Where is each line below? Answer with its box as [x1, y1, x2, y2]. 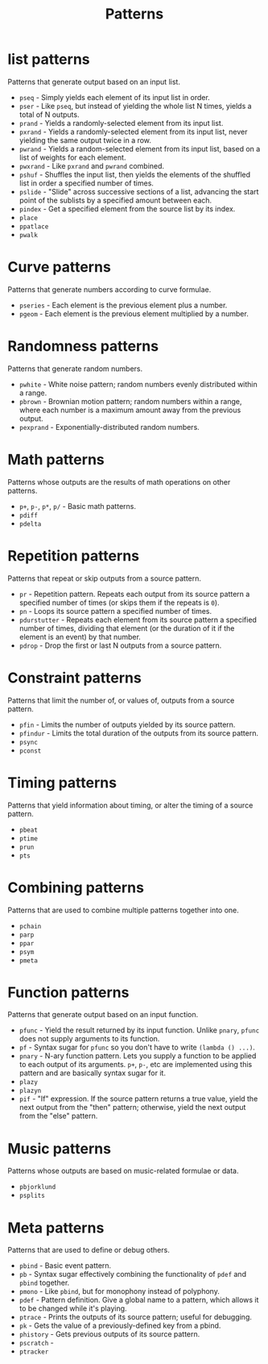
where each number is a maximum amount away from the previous [19, 405, 241, 415]
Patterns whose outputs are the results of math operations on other [7, 477, 231, 486]
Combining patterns [7, 878, 144, 896]
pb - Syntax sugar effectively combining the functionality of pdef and [19, 1270, 247, 1279]
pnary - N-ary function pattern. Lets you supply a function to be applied [19, 1051, 257, 1061]
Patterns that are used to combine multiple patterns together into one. [7, 905, 239, 915]
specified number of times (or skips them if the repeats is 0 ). [19, 598, 220, 607]
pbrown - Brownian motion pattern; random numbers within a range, [19, 396, 242, 406]
